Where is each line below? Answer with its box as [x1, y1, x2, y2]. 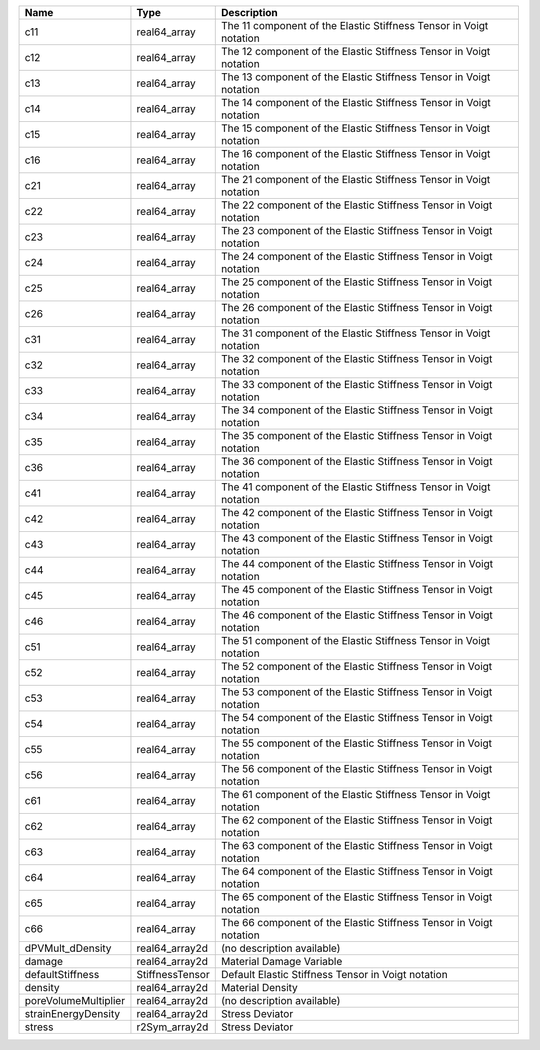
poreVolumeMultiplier [24, 994, 125, 1007]
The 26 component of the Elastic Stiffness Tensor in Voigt [220, 301, 493, 314]
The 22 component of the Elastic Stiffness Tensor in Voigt [220, 198, 493, 212]
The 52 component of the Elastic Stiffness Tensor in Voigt [220, 660, 493, 673]
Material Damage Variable [220, 955, 343, 968]
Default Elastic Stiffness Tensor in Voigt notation [220, 968, 449, 981]
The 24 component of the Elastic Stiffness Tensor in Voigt [220, 250, 493, 263]
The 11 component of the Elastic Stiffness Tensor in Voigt [220, 19, 489, 32]
